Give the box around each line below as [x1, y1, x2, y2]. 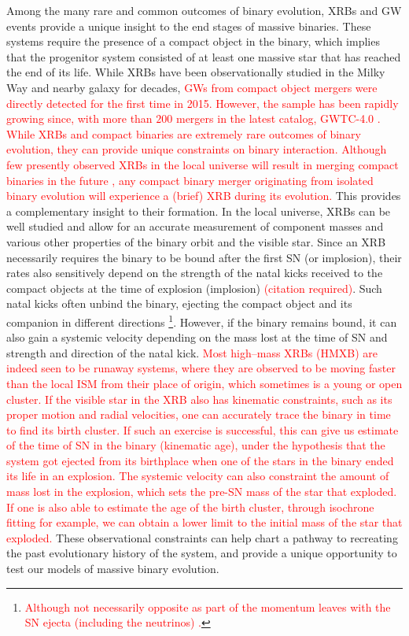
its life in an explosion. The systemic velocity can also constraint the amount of [6, 468, 389, 484]
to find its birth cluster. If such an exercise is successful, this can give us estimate [6, 421, 399, 438]
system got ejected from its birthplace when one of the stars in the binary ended [6, 452, 394, 468]
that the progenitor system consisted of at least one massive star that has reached [6, 48, 401, 65]
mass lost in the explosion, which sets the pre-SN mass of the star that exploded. [6, 483, 397, 500]
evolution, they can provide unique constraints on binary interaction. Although [6, 141, 387, 157]
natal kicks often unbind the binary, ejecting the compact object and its [6, 295, 352, 312]
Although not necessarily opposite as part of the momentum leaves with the [24, 598, 391, 615]
